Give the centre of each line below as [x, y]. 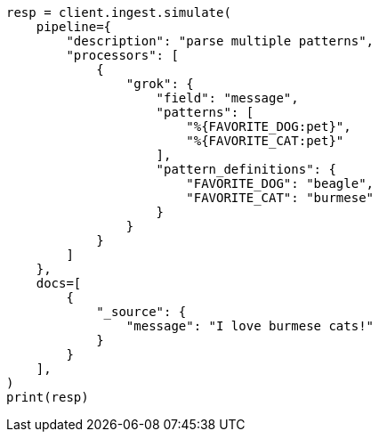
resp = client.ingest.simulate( [119, 12]
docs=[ [59, 283]
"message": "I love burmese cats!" [250, 326]
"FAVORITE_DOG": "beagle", [280, 183]
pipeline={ [74, 27]
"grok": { [160, 84]
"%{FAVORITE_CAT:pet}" [265, 141]
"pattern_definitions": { [246, 169]
